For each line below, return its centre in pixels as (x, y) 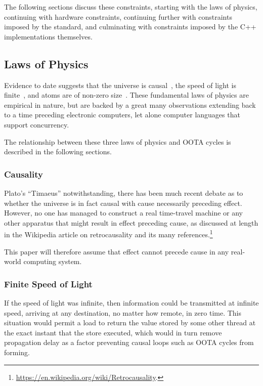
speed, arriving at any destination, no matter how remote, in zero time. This (123, 312)
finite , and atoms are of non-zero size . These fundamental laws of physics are (126, 95)
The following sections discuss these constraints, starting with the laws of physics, (131, 7)
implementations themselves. (48, 36)
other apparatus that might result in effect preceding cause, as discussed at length (131, 222)
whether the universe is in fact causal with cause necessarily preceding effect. (123, 203)
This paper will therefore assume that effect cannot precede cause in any (117, 251)
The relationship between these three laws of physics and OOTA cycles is (118, 141)
